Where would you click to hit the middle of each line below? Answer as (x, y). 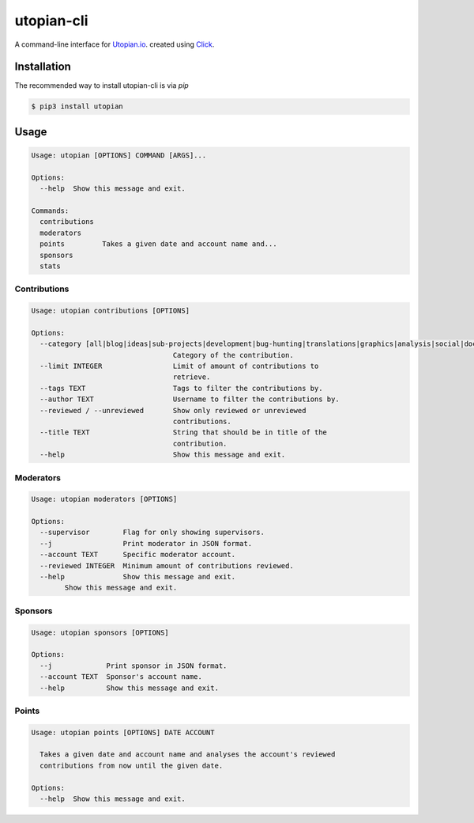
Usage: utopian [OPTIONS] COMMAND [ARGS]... (119, 155)
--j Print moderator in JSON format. (146, 543)
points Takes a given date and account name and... (158, 244)
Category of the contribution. (233, 355)
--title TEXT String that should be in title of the (184, 432)
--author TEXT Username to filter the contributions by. (190, 399)
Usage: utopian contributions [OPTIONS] (110, 311)
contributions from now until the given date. (132, 765)
